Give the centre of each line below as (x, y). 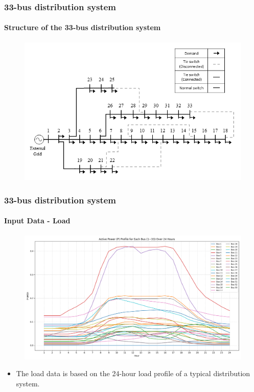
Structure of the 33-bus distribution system (83, 27)
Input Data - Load (37, 221)
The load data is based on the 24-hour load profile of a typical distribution (133, 373)
